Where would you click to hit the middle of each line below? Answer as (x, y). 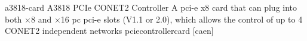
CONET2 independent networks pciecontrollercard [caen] (109, 31)
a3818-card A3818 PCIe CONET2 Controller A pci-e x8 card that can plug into (151, 7)
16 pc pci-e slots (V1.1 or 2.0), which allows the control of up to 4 (182, 19)
